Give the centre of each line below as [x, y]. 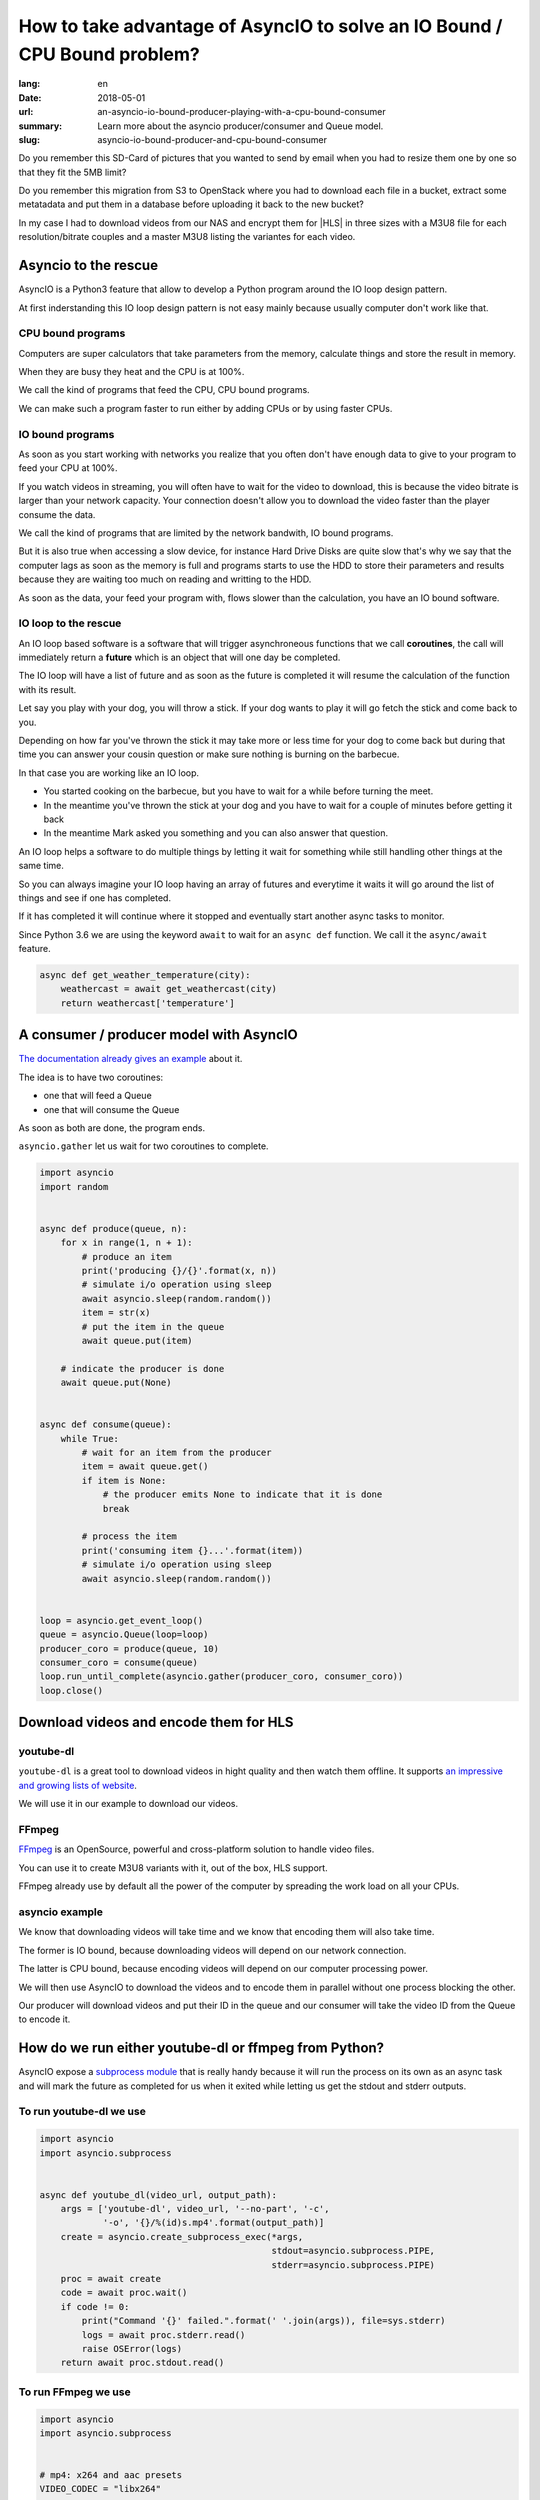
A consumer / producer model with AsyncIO [158, 1035]
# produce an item [126, 1256]
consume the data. [57, 514]
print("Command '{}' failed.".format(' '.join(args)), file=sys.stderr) [263, 2321]
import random [74, 1186]
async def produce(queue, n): [113, 1228]
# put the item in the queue [153, 1326]
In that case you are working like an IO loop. [109, 772]
